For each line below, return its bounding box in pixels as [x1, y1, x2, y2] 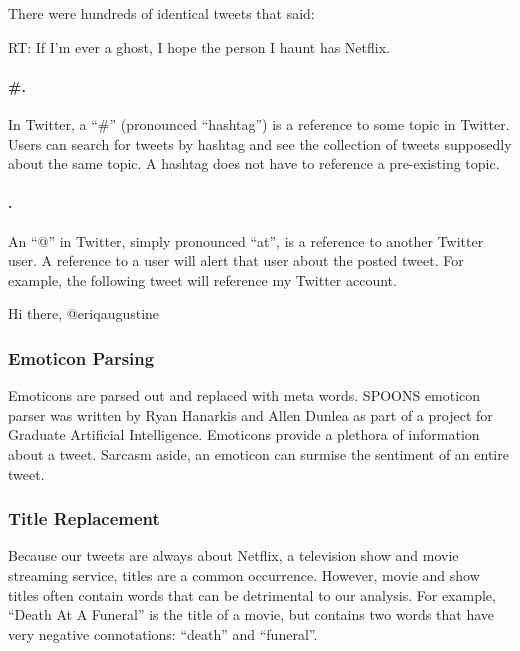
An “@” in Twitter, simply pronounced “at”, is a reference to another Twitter [8, 230, 484, 251]
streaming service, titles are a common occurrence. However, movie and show [8, 564, 480, 585]
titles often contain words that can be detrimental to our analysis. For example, [8, 584, 496, 605]
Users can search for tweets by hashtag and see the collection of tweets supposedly [8, 133, 512, 154]
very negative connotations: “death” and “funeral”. [8, 623, 318, 644]
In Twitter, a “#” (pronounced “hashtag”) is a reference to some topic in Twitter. [8, 113, 510, 134]
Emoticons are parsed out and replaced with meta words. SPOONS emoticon [8, 385, 481, 406]
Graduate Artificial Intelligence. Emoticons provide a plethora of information [8, 424, 480, 445]
